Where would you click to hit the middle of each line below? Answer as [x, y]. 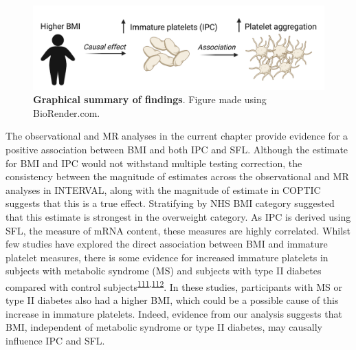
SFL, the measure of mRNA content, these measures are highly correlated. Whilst [178, 230]
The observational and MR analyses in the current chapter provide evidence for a [177, 136]
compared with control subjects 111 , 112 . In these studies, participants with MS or [174, 285]
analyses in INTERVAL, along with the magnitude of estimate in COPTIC [163, 189]
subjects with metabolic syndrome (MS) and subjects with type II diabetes [164, 271]
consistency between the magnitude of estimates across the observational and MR [177, 176]
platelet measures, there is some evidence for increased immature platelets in [167, 257]
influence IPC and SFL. [55, 340]
